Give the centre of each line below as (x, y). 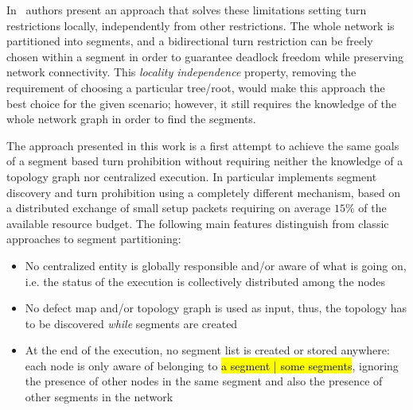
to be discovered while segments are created (131, 323)
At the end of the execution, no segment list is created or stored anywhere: (207, 350)
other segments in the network (99, 397)
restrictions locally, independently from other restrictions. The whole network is (201, 25)
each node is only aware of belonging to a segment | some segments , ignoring (212, 365)
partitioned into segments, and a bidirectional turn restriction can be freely (190, 41)
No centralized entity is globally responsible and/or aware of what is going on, (216, 265)
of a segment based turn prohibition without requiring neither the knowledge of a (205, 161)
